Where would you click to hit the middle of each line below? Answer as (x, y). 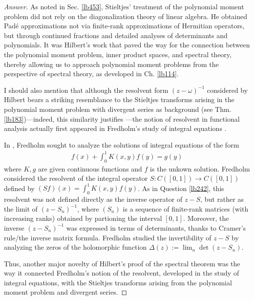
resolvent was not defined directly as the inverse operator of (93, 199)
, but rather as (222, 199)
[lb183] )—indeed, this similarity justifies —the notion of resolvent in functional (122, 118)
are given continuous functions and (90, 168)
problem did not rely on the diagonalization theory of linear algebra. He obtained (126, 16)
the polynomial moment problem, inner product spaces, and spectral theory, (118, 54)
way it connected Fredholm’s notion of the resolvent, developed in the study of (122, 273)
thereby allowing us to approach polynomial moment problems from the (111, 64)
